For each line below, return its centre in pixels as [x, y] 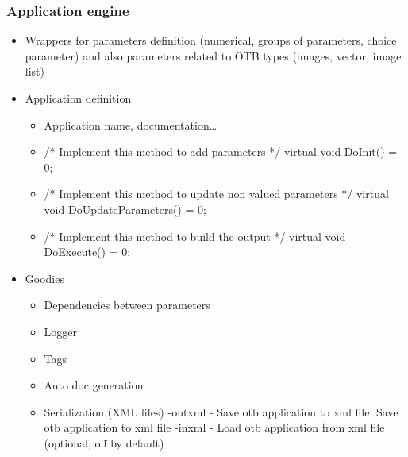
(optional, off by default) [104, 442]
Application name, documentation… [131, 124]
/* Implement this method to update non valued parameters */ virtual [216, 194]
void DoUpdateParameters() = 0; [125, 209]
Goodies [44, 278]
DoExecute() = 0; [87, 252]
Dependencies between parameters [127, 305]
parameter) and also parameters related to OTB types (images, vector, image [213, 55]
